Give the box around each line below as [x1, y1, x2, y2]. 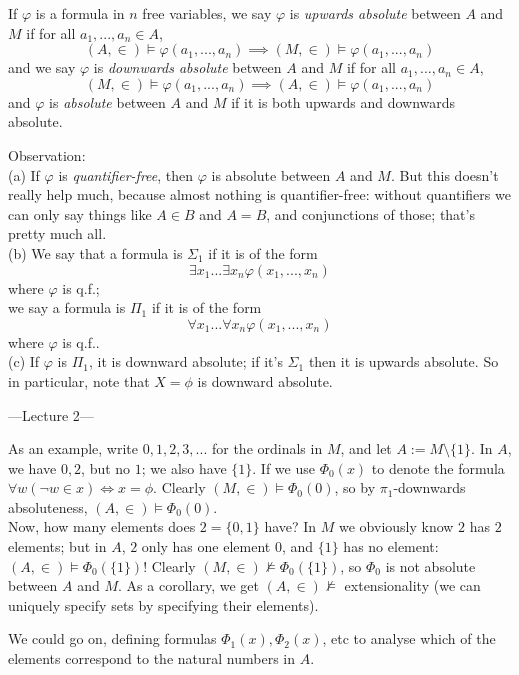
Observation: [8, 144, 86, 165]
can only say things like [8, 203, 152, 224]
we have [8, 457, 57, 478]
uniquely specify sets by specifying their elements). [8, 594, 319, 615]
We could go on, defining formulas [8, 628, 217, 649]
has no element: [343, 536, 439, 557]
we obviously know [339, 516, 454, 537]
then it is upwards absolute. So [308, 351, 499, 372]
